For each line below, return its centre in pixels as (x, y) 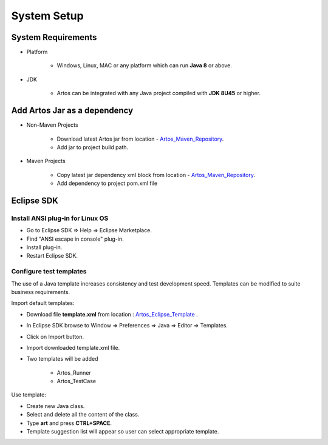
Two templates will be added (62, 359)
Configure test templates (49, 272)
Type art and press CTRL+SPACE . (69, 423)
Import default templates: (43, 303)
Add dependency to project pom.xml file (107, 183)
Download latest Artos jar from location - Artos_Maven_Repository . (140, 139)
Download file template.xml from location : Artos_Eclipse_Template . (112, 314)
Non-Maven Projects (52, 125)
